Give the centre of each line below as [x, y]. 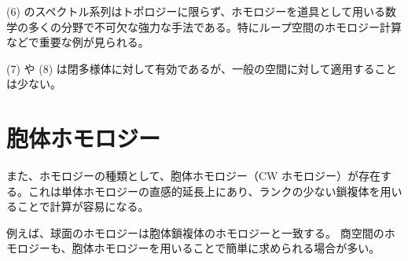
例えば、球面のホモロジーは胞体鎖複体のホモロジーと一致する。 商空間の [195, 232]
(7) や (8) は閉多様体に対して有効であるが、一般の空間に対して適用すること [202, 68]
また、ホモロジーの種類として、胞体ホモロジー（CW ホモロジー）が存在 [194, 176]
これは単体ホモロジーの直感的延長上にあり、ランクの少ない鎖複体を [204, 191]
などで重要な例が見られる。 [78, 42]
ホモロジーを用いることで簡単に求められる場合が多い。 [237, 248]
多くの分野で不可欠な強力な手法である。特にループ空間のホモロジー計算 [215, 26]
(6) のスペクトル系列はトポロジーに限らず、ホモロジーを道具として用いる [196, 11]
